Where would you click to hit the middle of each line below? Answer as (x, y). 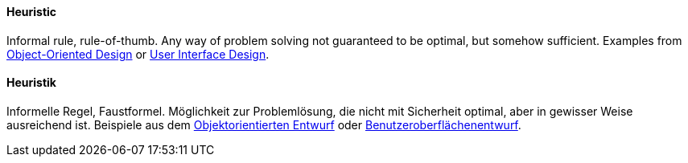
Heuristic (32, 12)
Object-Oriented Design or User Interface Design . (138, 54)
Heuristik (31, 83)
